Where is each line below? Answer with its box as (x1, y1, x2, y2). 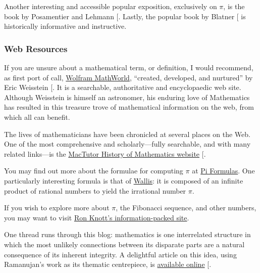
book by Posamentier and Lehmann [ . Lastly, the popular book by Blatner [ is (4, 11, 246, 21)
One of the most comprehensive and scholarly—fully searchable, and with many (4, 139, 251, 149)
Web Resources (4, 42, 68, 55)
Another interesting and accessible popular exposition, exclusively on (4, 1, 217, 11)
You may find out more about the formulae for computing (4, 165, 183, 176)
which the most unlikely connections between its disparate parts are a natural (4, 239, 245, 249)
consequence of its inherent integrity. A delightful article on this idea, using (4, 249, 237, 259)
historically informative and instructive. (4, 21, 127, 31)
